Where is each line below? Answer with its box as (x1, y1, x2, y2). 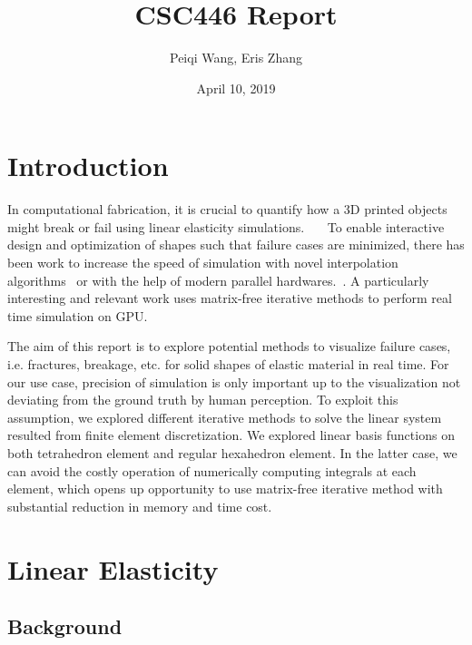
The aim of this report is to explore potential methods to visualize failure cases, (7, 337, 451, 356)
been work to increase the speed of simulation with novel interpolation (7, 253, 398, 272)
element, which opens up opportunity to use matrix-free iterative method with (7, 479, 443, 498)
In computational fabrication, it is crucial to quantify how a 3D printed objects (7, 200, 447, 219)
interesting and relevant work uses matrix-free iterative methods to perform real (7, 288, 452, 308)
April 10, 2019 (196, 78, 276, 97)
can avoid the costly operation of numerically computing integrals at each (7, 461, 417, 480)
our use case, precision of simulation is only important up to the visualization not (7, 372, 461, 391)
